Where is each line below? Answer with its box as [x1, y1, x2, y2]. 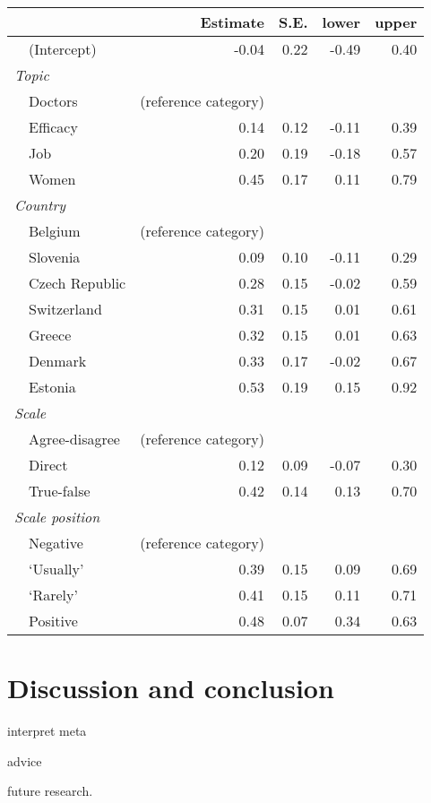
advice [7, 751, 42, 770]
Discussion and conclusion [7, 669, 334, 706]
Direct [29, 454, 68, 475]
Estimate [200, 12, 265, 32]
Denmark [29, 350, 87, 371]
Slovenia [29, 246, 81, 267]
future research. [7, 781, 93, 800]
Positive [29, 610, 78, 631]
